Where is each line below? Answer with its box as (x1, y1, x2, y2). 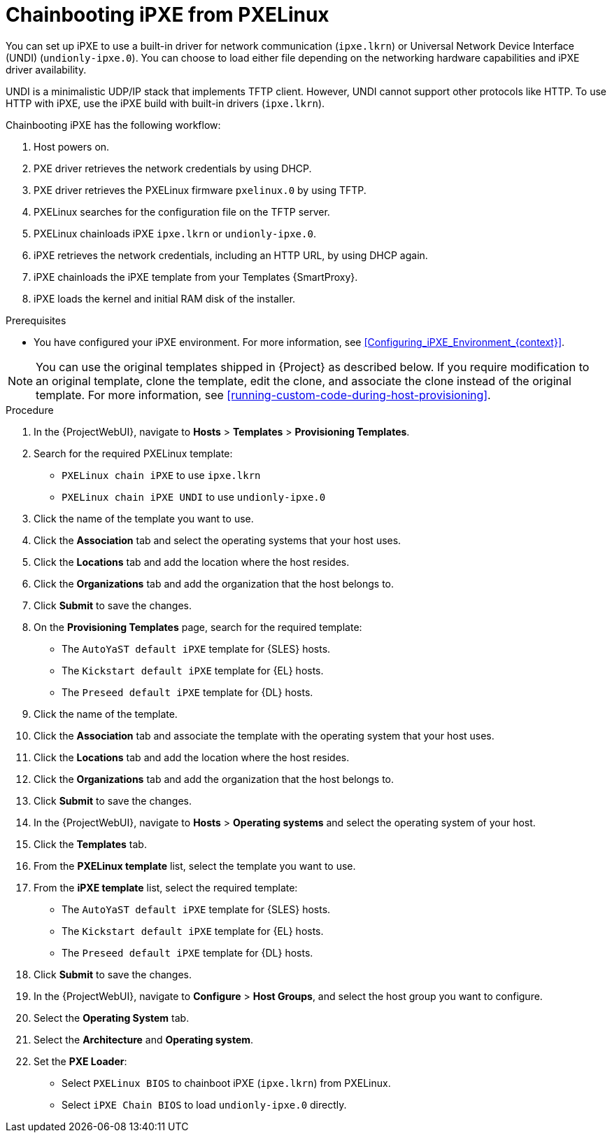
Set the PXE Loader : (34, 1055, 127, 1067)
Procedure (6, 403, 54, 416)
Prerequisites (6, 314, 66, 326)
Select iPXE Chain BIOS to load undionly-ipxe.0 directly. (62, 1098, 347, 1111)
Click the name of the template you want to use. (34, 512, 254, 525)
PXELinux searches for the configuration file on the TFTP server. (34, 205, 330, 218)
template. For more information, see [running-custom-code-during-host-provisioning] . (36, 387, 491, 402)
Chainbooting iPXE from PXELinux (6, 3, 329, 27)
